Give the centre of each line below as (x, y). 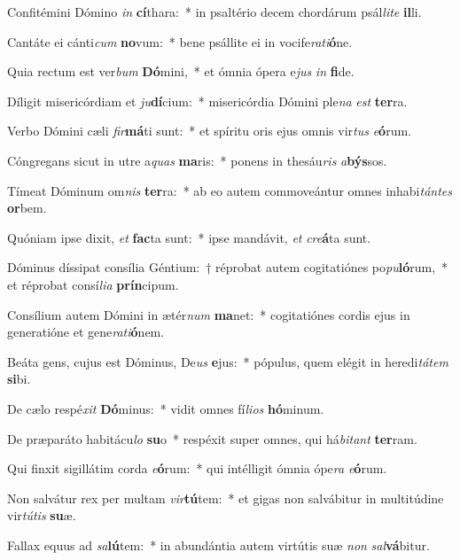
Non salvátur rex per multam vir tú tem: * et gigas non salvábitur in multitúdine (226, 498)
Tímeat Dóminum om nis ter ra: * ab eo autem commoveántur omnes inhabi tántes (230, 190)
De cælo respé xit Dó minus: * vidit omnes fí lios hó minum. (166, 408)
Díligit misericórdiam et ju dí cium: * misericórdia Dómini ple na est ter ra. (207, 101)
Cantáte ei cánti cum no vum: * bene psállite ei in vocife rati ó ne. (180, 41)
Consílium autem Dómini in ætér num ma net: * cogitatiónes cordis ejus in (209, 314)
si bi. (19, 379)
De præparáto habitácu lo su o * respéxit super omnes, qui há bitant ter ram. (212, 438)
